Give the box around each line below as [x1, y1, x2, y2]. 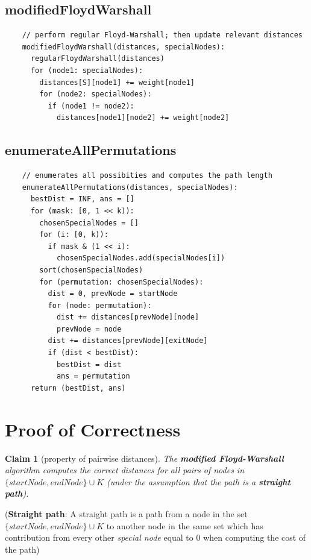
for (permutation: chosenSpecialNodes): [39, 277, 204, 286]
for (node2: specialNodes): [39, 90, 152, 99]
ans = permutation [56, 372, 130, 381]
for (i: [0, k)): [39, 230, 108, 239]
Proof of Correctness [5, 417, 181, 441]
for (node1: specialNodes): [30, 66, 143, 75]
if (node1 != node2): [48, 101, 134, 110]
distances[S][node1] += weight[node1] [39, 78, 195, 87]
